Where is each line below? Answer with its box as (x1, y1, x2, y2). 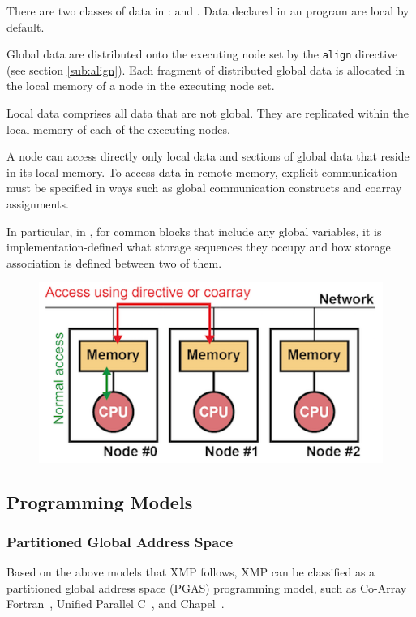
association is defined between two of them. (6, 254, 222, 271)
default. (6, 18, 45, 35)
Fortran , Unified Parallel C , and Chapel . (6, 595, 225, 612)
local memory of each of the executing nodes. (6, 120, 230, 137)
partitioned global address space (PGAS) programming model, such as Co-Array (6, 579, 407, 596)
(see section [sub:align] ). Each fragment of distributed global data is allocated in (6, 61, 405, 78)
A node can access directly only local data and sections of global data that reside (6, 148, 410, 165)
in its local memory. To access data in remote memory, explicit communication (6, 163, 397, 180)
